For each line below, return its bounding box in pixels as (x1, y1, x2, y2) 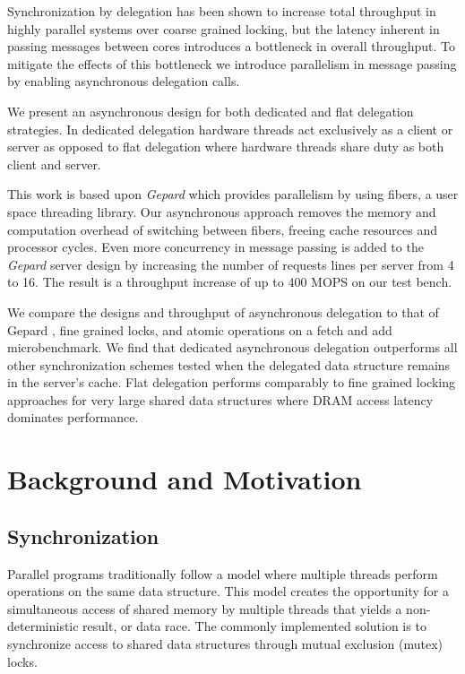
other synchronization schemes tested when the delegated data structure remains (7, 355, 451, 374)
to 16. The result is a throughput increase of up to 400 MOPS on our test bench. (7, 272, 452, 291)
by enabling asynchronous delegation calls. (7, 72, 240, 91)
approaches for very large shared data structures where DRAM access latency (7, 390, 434, 409)
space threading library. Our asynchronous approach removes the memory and (7, 202, 436, 220)
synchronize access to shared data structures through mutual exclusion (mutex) (7, 635, 443, 653)
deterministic (7, 617, 79, 635)
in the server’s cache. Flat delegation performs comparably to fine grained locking (7, 373, 455, 392)
